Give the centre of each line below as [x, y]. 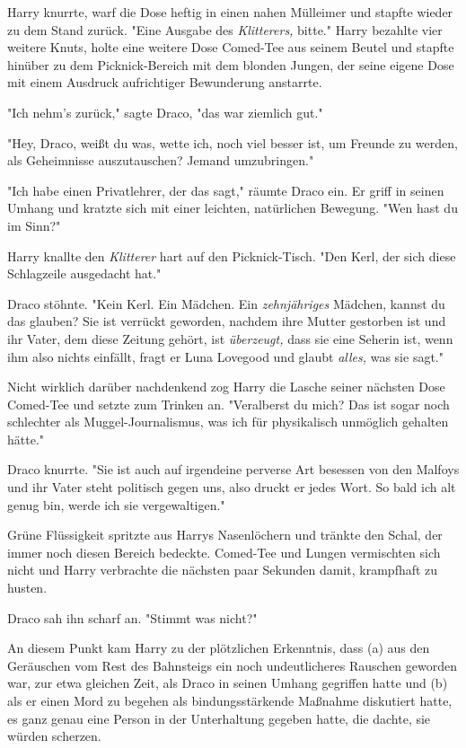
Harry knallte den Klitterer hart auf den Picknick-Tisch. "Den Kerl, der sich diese [232, 255]
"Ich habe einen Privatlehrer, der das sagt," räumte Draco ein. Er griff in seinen [226, 190]
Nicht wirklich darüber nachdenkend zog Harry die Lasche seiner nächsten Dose [226, 387]
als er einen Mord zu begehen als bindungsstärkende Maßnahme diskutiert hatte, [230, 700]
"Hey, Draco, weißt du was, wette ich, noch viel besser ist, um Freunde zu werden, [233, 142]
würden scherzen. [54, 736]
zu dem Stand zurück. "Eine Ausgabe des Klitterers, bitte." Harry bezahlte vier [225, 29]
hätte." [26, 439]
